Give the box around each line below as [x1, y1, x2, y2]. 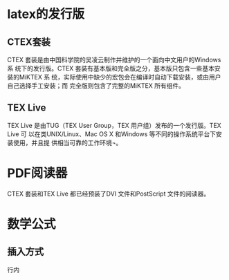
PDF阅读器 [7, 165, 68, 180]
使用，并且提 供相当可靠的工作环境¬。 [12, 138, 122, 147]
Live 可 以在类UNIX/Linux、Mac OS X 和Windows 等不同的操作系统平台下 [7, 129, 217, 138]
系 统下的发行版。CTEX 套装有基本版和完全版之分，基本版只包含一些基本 [7, 64, 215, 73]
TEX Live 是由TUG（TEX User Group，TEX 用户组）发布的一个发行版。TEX [7, 121, 221, 129]
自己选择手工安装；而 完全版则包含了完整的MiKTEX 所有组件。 [7, 82, 185, 90]
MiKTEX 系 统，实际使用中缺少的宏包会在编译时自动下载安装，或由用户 [19, 73, 221, 81]
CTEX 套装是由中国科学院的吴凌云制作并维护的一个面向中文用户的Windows [7, 56, 221, 64]
